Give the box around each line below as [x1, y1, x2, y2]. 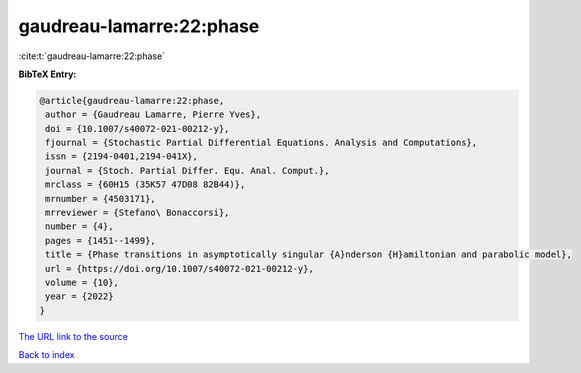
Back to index [18, 349, 75, 361]
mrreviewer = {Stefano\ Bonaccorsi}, [45, 207, 230, 219]
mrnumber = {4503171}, [45, 193, 157, 204]
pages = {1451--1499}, [45, 235, 157, 246]
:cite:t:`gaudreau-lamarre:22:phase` [18, 50, 165, 62]
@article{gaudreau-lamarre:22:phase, [39, 95, 225, 106]
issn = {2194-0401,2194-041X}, [45, 151, 199, 162]
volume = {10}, [45, 277, 120, 288]
